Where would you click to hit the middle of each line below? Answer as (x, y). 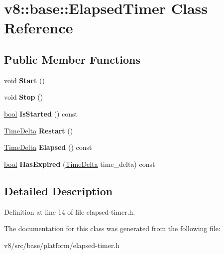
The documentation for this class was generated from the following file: (112, 228)
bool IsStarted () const (41, 113)
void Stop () (24, 97)
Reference (39, 28)
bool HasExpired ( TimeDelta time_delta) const (80, 164)
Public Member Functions (72, 59)
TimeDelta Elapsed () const (48, 147)
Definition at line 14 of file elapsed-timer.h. (70, 211)
